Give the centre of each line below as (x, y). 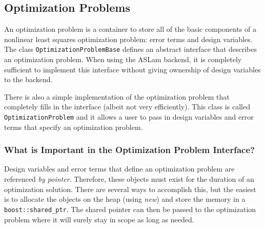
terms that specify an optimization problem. (74, 127)
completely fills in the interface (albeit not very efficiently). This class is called (127, 107)
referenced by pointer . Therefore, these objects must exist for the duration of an (129, 179)
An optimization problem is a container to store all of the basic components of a (130, 29)
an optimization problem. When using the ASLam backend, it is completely (123, 59)
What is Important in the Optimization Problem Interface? (129, 150)
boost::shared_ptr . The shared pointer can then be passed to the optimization (130, 209)
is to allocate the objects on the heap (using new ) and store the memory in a (125, 199)
